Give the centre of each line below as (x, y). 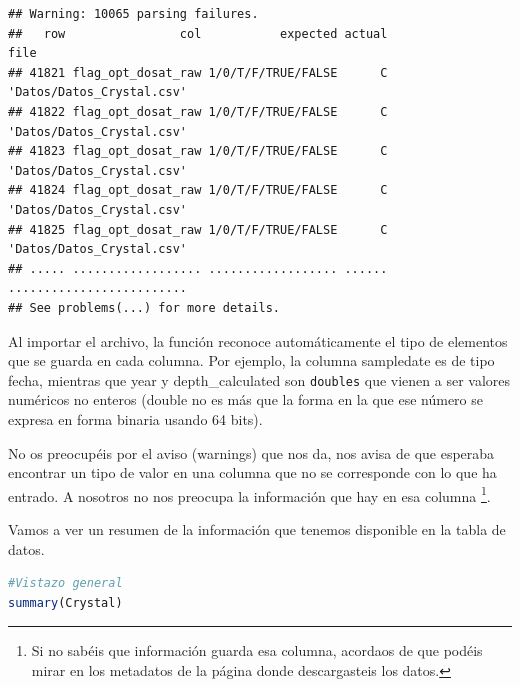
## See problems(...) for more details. (144, 307)
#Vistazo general (65, 583)
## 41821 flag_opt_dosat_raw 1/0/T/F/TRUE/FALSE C (198, 72)
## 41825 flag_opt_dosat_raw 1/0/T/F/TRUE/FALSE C (198, 229)
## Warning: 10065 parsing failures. (133, 14)
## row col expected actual (198, 33)
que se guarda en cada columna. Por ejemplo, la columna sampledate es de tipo (251, 360)
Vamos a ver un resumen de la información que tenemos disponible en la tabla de (257, 528)
